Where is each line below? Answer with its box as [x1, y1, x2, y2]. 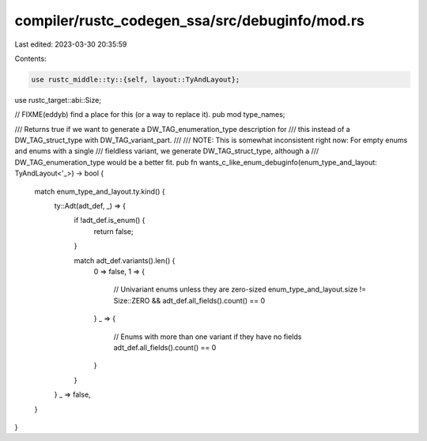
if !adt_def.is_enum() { [74, 216, 145, 225]
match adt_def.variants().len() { [74, 255, 176, 265]
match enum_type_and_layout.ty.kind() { [34, 187, 165, 196]
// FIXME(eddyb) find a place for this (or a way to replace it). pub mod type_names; [14, 110, 285, 119]
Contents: [14, 54, 47, 63]
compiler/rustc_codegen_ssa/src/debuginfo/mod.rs [14, 12, 365, 29]
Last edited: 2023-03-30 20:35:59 [14, 40, 127, 49]
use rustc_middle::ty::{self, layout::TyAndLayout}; [31, 75, 240, 84]
